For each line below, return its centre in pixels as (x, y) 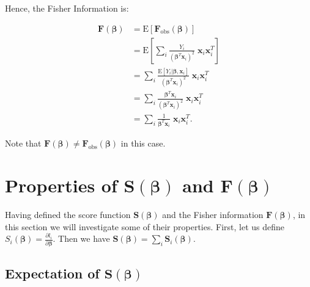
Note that (23, 143)
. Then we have (81, 238)
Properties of (61, 185)
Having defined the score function (68, 215)
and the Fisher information (213, 215)
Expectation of (52, 273)
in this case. (143, 143)
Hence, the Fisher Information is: (67, 8)
